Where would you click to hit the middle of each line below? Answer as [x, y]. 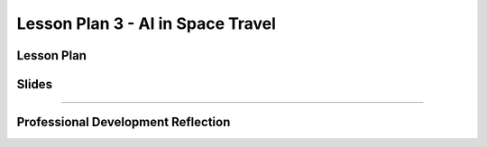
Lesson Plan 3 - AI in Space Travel [147, 23]
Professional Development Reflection [124, 122]
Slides [35, 84]
